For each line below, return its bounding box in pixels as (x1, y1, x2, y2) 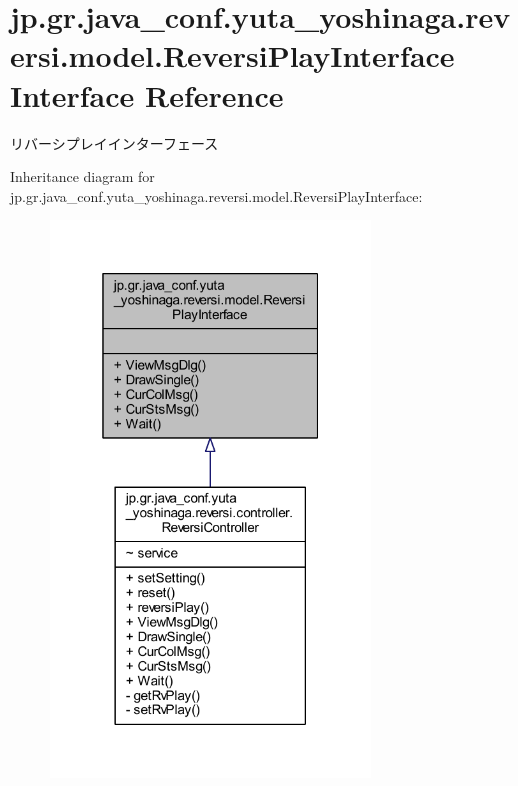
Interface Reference (10, 74, 284, 115)
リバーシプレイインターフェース (10, 132, 219, 153)
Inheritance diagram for (10, 166, 155, 187)
